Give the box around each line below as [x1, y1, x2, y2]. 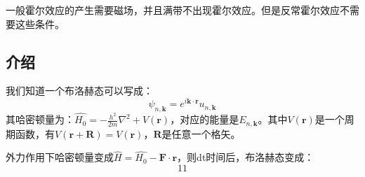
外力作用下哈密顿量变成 [6, 150, 114, 164]
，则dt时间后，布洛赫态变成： [177, 150, 314, 164]
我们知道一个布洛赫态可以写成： [6, 83, 153, 98]
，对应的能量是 [170, 112, 239, 127]
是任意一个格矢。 [161, 126, 241, 141]
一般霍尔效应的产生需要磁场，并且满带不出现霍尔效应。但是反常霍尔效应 [6, 3, 340, 17]
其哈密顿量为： [6, 112, 74, 127]
